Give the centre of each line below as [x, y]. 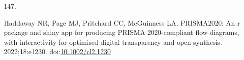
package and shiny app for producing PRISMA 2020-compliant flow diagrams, [122, 32]
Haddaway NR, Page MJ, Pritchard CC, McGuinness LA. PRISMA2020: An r [122, 22]
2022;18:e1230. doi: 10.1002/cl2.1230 [58, 51]
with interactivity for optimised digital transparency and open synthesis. [113, 42]
